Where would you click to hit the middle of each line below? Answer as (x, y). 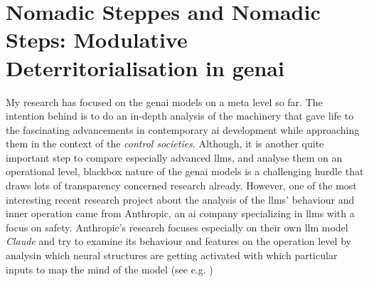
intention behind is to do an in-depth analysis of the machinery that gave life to (180, 116)
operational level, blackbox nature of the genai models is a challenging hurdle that (185, 171)
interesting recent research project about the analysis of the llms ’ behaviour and (180, 199)
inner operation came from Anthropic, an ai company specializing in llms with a (180, 213)
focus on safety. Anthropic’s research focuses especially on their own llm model (177, 227)
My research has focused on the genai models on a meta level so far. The (164, 101)
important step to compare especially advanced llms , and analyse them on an (174, 157)
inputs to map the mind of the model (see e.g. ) (109, 269)
